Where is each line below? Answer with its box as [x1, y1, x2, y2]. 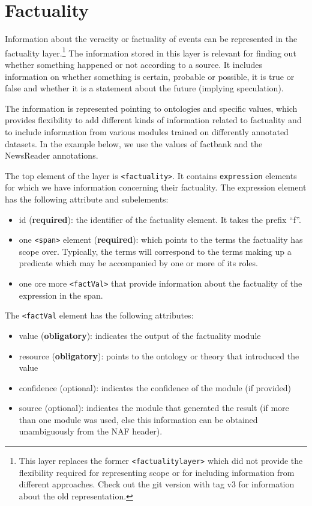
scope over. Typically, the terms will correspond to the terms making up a [19, 245, 292, 257]
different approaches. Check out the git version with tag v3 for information [19, 478, 295, 490]
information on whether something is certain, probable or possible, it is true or [5, 70, 295, 82]
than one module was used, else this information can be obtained [19, 413, 258, 425]
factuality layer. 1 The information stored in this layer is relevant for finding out [5, 44, 296, 59]
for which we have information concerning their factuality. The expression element [5, 181, 307, 194]
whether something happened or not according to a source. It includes [5, 58, 262, 70]
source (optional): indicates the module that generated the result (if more [19, 401, 289, 414]
